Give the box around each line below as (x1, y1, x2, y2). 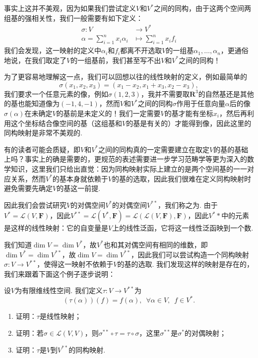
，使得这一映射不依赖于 (37, 259, 114, 269)
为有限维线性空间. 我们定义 (15, 285, 103, 296)
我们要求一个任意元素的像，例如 (4, 88, 108, 99)
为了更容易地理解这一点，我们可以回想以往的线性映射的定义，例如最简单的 (4, 71, 247, 82)
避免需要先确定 (4, 183, 53, 193)
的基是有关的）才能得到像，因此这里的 (126, 118, 252, 128)
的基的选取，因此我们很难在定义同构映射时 (112, 173, 252, 183)
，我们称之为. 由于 (158, 199, 218, 210)
